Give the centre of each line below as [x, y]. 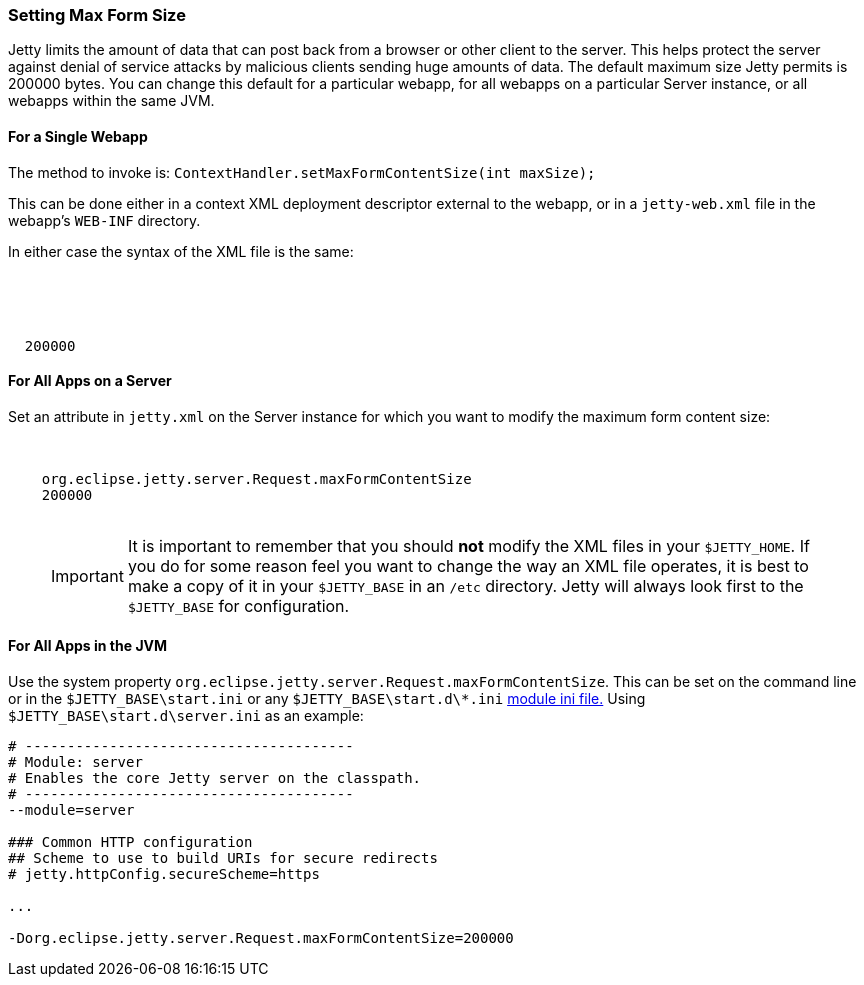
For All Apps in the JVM [88, 646]
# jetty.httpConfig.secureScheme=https [164, 874]
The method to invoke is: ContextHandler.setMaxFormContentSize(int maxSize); [302, 172]
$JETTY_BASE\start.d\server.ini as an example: [186, 716]
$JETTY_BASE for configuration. [238, 605]
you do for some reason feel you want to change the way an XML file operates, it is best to [468, 565]
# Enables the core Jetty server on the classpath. [215, 778]
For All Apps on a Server [90, 381]
